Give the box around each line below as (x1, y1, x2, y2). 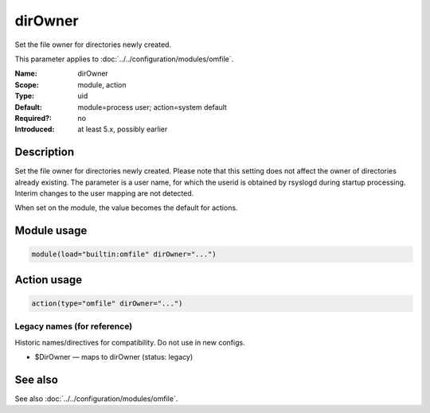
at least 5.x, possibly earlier (77, 124, 168, 134)
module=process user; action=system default (77, 102, 227, 111)
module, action (77, 80, 127, 89)
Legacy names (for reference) (14, 321, 133, 332)
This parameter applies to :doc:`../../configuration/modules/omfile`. (14, 54, 234, 64)
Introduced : (14, 124, 55, 134)
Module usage (14, 224, 88, 238)
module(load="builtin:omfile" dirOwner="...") (31, 250, 217, 259)
